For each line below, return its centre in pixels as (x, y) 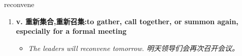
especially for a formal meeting (71, 31)
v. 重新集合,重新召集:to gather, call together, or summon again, (127, 21)
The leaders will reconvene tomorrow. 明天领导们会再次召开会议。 (133, 48)
